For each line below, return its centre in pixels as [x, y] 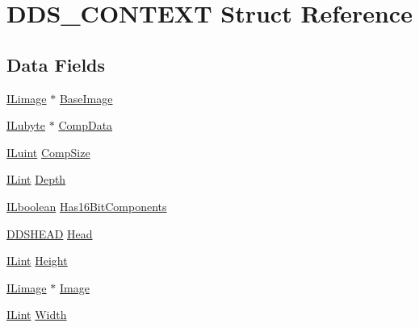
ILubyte [26, 125]
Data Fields [56, 64]
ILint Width [37, 315]
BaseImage [86, 98]
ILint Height [37, 261]
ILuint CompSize [48, 152]
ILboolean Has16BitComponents [87, 206]
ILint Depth [36, 179]
